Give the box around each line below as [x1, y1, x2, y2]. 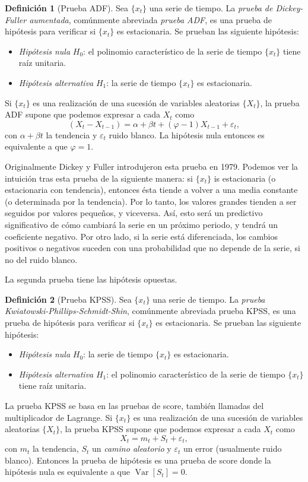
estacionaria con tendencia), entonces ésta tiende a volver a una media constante [5, 183, 298, 196]
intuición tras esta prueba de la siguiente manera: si [5, 172, 193, 184]
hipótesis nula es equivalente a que [5, 465, 130, 478]
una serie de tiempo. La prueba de [149, 2, 273, 14]
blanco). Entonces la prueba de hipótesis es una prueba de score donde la [5, 454, 271, 466]
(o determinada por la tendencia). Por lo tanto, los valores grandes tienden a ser [5, 195, 297, 207]
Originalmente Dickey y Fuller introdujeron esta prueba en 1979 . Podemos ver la [5, 160, 299, 172]
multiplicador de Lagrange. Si [5, 411, 113, 423]
